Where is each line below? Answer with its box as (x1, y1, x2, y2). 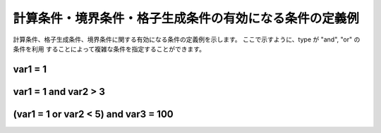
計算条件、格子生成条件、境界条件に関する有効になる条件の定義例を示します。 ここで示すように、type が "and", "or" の (13, 35, 361, 44)
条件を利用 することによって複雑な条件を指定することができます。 (13, 44, 206, 53)
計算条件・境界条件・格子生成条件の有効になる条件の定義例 (13, 11, 360, 26)
